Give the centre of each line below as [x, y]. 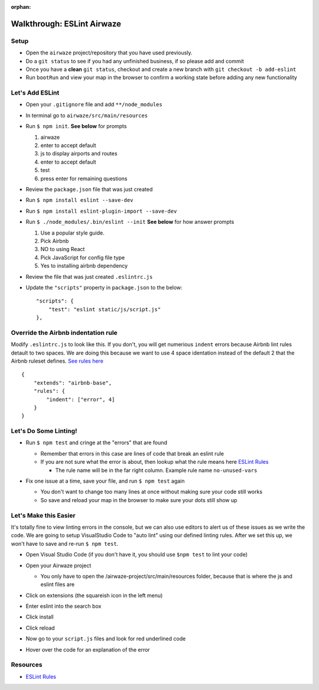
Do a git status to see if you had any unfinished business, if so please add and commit [135, 61]
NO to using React [63, 249]
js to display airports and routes [79, 154]
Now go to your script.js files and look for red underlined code [106, 639]
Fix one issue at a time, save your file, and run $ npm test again [105, 481]
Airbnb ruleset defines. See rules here [57, 361]
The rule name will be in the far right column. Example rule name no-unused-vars [156, 470]
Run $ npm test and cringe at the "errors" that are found [97, 442]
